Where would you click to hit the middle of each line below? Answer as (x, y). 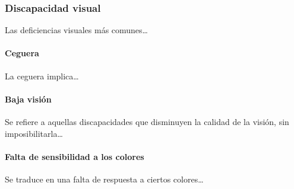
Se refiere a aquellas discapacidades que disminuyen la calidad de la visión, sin (147, 121)
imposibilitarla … (34, 133)
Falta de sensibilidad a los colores (75, 156)
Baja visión (28, 99)
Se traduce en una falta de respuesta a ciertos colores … (104, 179)
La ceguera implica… (42, 76)
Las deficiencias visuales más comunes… (76, 30)
